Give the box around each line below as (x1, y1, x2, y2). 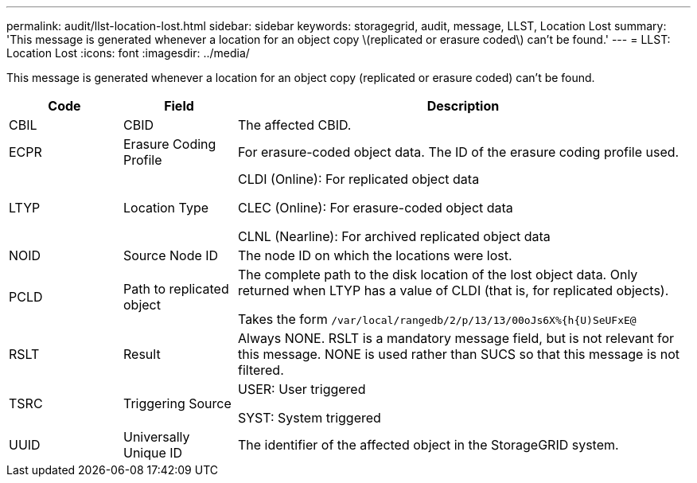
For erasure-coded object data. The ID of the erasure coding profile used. (237, 144, 679, 160)
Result (123, 346, 161, 362)
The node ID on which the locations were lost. (237, 247, 512, 263)
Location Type (123, 200, 209, 216)
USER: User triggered (237, 381, 366, 397)
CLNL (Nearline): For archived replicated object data (237, 228, 551, 244)
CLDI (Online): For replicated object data (237, 171, 480, 187)
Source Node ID (123, 247, 219, 263)
